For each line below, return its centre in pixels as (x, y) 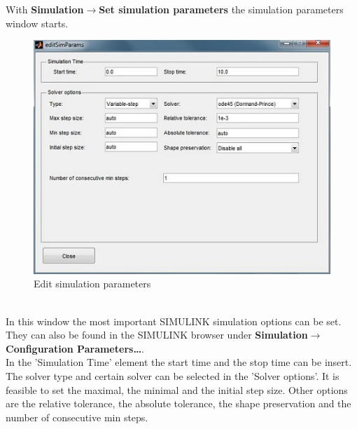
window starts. (37, 23)
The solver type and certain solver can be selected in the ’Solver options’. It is (173, 375)
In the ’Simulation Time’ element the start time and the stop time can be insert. (179, 362)
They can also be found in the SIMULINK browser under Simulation (157, 335)
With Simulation (45, 9)
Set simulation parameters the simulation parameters (221, 9)
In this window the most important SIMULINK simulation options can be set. (174, 321)
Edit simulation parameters (92, 284)
